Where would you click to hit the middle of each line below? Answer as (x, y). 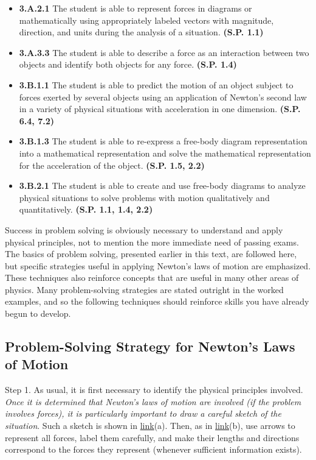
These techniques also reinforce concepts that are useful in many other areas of (152, 278)
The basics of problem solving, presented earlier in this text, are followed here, (151, 254)
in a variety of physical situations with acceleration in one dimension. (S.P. (160, 109)
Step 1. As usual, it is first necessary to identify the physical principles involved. (154, 390)
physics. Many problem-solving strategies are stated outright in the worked (144, 289)
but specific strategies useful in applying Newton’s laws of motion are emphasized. (158, 265)
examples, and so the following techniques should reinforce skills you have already (157, 301)
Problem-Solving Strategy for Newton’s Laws (150, 346)
